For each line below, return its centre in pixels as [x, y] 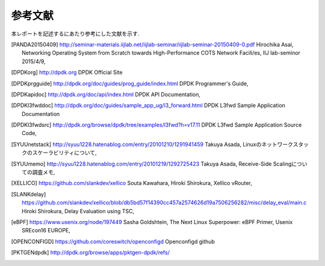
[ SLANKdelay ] [29, 194]
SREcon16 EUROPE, [46, 231]
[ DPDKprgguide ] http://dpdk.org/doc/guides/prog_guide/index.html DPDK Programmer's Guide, [130, 83]
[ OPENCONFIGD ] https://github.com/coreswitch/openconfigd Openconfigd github [113, 241]
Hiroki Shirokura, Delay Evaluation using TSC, [78, 211]
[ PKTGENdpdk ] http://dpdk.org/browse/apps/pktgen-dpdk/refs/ [90, 253]
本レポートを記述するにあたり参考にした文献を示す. [75, 34]
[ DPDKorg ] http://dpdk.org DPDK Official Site [67, 73]
